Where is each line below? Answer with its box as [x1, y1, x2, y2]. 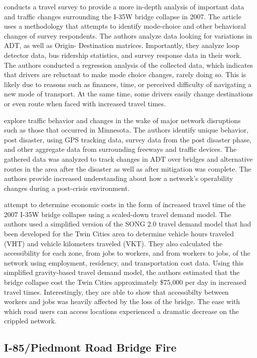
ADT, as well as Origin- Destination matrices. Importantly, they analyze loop [4, 40, 240, 50]
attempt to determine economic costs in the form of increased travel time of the [4, 199, 246, 210]
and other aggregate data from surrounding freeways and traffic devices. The [4, 144, 237, 154]
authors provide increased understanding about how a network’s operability [4, 173, 233, 183]
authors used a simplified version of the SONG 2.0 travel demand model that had [4, 219, 252, 229]
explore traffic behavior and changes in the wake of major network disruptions [4, 115, 241, 125]
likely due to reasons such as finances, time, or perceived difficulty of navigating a [4, 79, 252, 89]
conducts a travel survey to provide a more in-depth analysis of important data [4, 1, 245, 11]
